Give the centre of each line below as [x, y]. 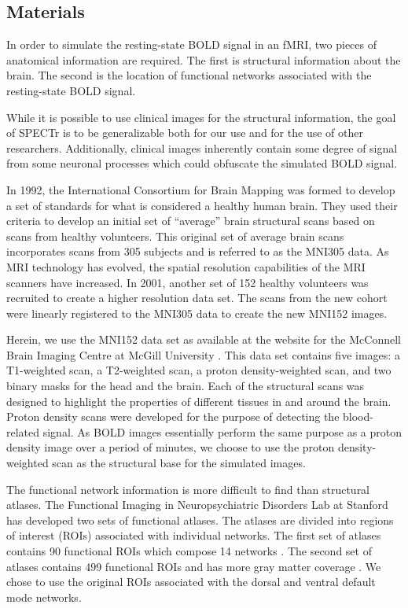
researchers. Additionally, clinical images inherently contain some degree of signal [202, 147]
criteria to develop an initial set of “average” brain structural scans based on [191, 221]
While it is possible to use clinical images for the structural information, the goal [201, 117]
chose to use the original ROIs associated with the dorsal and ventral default [191, 582]
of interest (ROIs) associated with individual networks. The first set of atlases [194, 535]
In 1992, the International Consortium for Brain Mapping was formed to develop [201, 189]
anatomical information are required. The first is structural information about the [204, 59]
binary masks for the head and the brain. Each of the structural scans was [186, 386]
